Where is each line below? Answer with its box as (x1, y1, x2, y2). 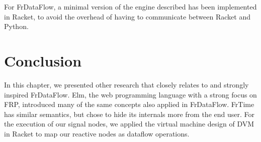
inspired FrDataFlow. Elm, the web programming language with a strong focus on (4, 89, 257, 99)
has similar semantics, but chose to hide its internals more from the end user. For (4, 108, 255, 119)
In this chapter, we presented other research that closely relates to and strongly (4, 79, 249, 89)
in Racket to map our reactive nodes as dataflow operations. (4, 128, 190, 138)
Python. (4, 21, 29, 31)
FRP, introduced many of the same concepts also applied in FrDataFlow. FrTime (4, 99, 254, 109)
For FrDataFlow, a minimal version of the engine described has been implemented (4, 1, 257, 11)
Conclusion (4, 50, 82, 70)
